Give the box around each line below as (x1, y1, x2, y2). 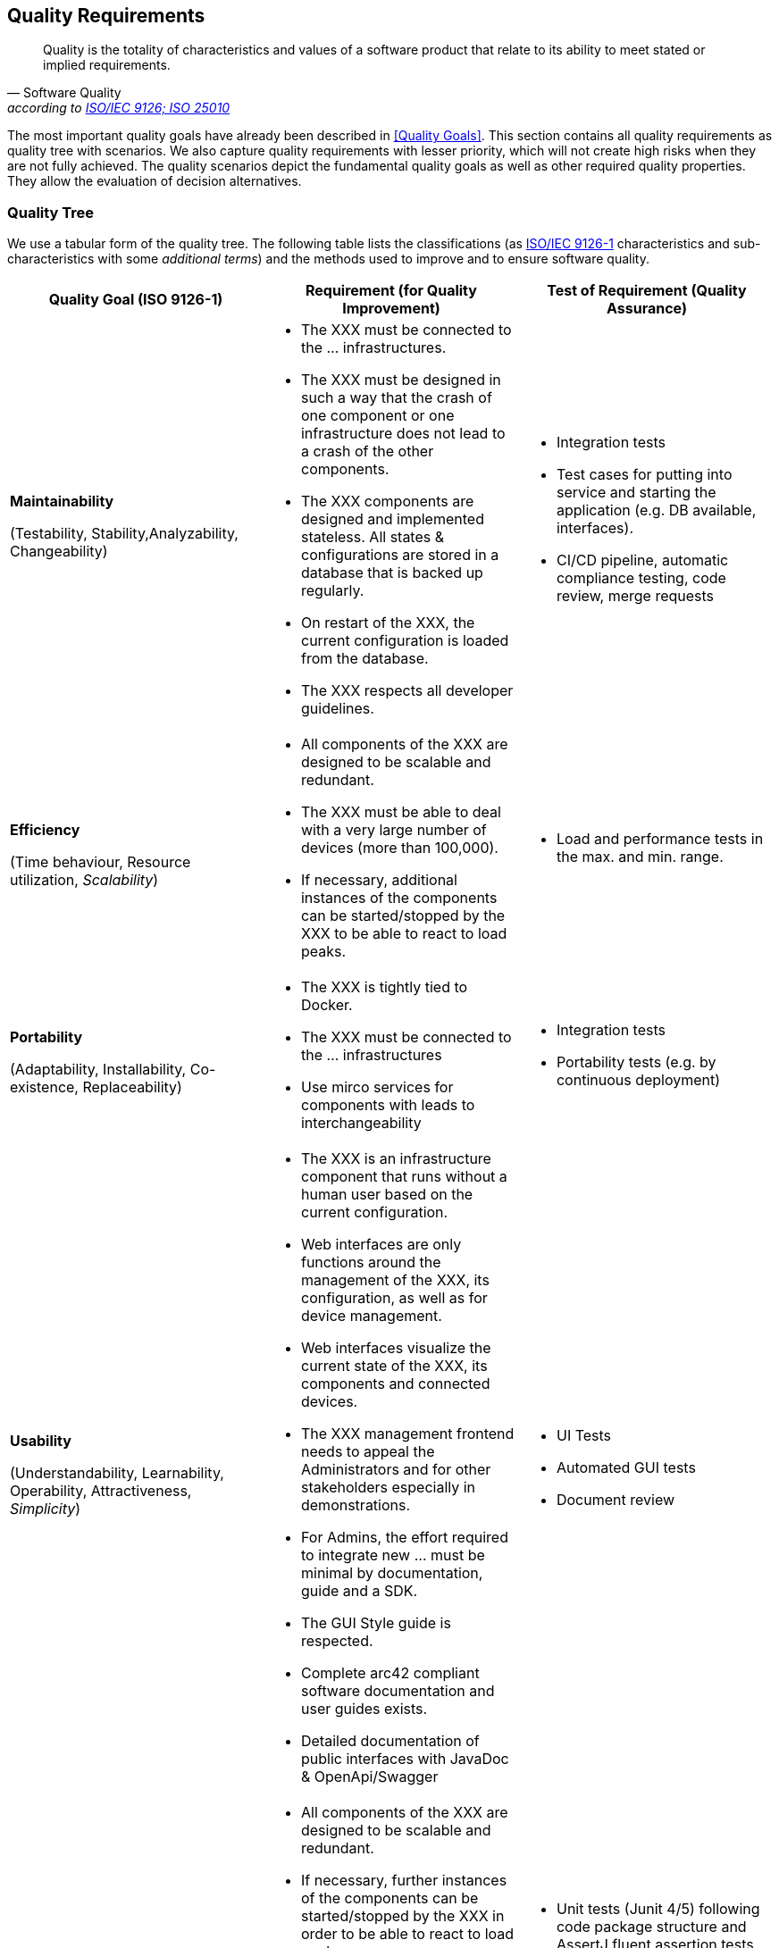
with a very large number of (300, 821, 487, 840)
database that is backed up (300, 564, 483, 582)
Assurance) (607, 299, 687, 318)
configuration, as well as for (300, 1289, 488, 1308)
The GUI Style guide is (300, 1614, 451, 1633)
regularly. (300, 581, 364, 600)
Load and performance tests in (556, 830, 764, 849)
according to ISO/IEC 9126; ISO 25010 (7, 100, 230, 116)
